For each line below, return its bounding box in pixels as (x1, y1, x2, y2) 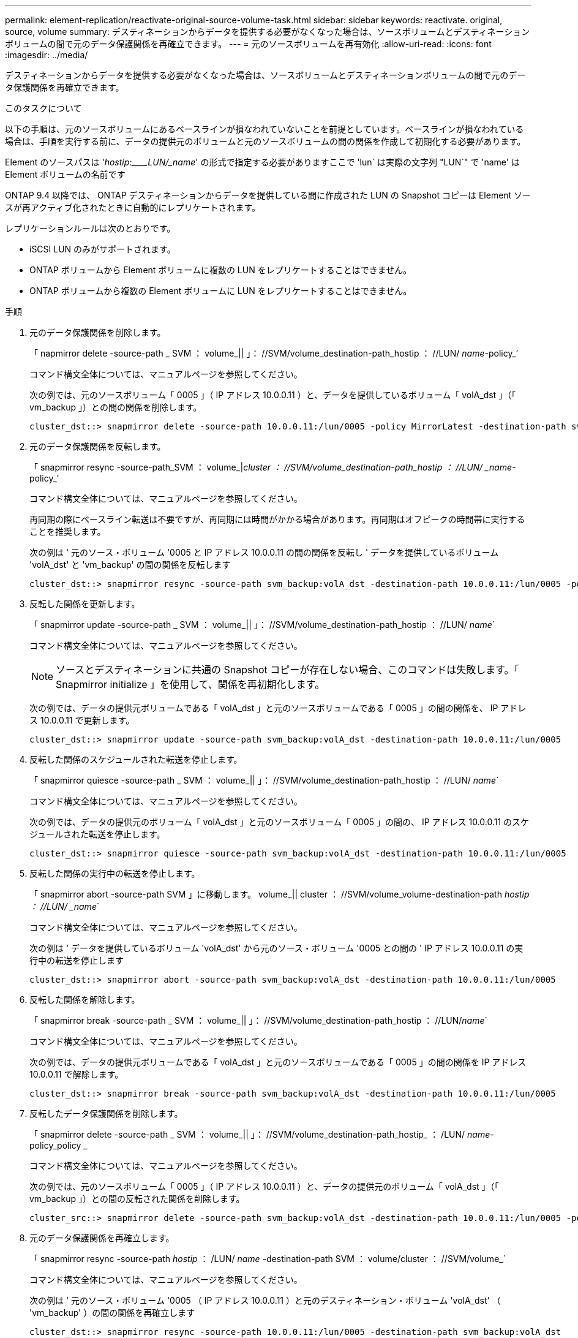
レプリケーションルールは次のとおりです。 (5, 223, 176, 233)
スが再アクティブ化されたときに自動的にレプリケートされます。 (5, 202, 261, 213)
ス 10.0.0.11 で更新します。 (29, 715, 135, 725)
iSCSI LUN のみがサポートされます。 (29, 244, 176, 254)
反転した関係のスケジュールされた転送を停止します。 (29, 754, 242, 765)
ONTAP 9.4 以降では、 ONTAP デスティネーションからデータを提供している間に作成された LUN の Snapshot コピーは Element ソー (5, 190, 531, 200)
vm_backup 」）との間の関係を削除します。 (29, 402, 202, 412)
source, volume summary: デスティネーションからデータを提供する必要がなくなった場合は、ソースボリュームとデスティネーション (5, 26, 530, 37)
